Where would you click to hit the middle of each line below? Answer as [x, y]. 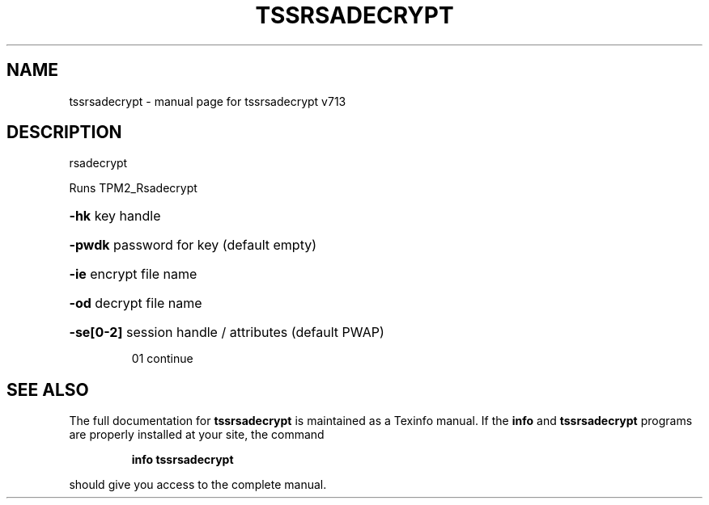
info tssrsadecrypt [183, 460]
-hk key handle [115, 216]
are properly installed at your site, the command [197, 435]
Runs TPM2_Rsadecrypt [133, 188]
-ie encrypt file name [133, 274]
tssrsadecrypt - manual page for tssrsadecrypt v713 [208, 101]
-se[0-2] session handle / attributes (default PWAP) [227, 332]
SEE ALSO [48, 389]
